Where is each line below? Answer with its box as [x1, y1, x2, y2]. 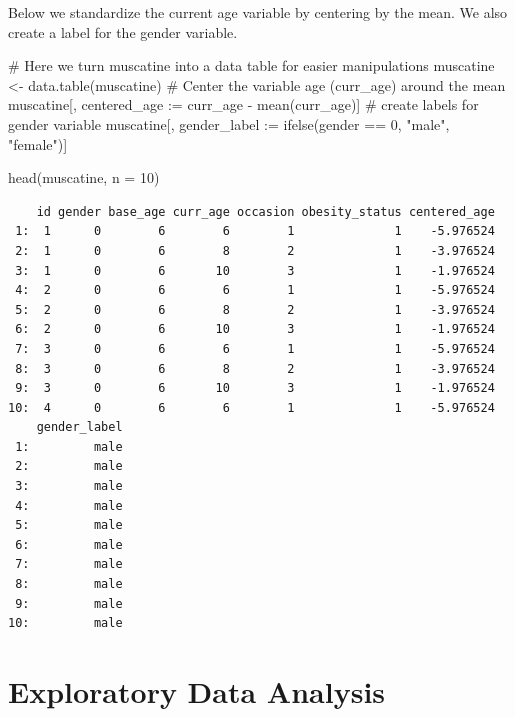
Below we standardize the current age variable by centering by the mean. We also [8, 2, 508, 22]
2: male [15, 459, 123, 474]
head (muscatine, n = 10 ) [8, 167, 160, 188]
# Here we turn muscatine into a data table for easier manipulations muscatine [8, 55, 495, 76]
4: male [15, 498, 123, 513]
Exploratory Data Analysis [8, 671, 386, 711]
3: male [15, 479, 123, 494]
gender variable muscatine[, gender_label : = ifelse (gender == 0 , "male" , [8, 113, 450, 134]
